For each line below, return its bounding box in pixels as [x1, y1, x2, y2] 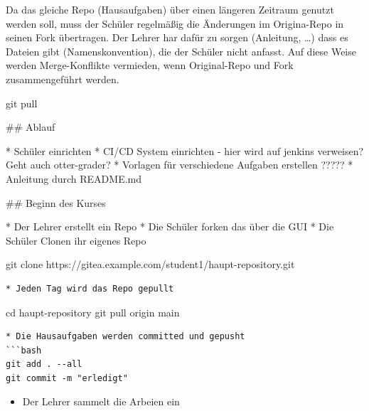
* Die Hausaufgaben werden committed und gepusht [6, 331, 245, 342]
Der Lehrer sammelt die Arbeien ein [22, 394, 180, 409]
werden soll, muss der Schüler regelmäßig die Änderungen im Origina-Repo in [6, 16, 344, 31]
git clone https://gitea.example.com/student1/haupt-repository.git [6, 257, 295, 272]
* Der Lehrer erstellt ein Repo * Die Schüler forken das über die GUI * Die [6, 219, 334, 234]
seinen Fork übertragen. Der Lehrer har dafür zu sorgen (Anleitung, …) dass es [6, 30, 348, 45]
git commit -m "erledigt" [6, 373, 128, 383]
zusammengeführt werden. [6, 71, 119, 86]
